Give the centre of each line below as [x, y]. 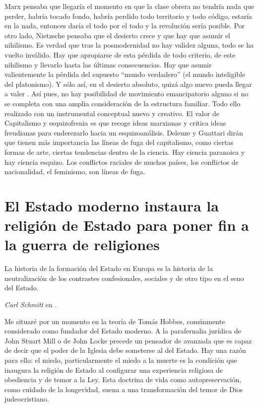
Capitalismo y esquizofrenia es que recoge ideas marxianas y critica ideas [115, 123]
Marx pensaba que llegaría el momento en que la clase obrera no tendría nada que [129, 6]
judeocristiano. [27, 399]
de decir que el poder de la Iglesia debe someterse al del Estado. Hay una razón [125, 350]
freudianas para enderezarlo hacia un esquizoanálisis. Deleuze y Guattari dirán [124, 132]
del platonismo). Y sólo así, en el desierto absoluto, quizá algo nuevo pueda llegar [128, 84]
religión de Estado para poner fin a [127, 225]
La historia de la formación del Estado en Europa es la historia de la [109, 268]
